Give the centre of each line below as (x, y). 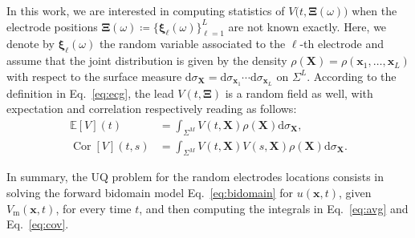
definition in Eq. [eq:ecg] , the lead (90, 93)
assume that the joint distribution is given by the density (147, 61)
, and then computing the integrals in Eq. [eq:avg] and (274, 208)
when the (374, 10)
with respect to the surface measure (94, 76)
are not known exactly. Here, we (307, 26)
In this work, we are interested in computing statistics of (146, 10)
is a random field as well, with (299, 93)
